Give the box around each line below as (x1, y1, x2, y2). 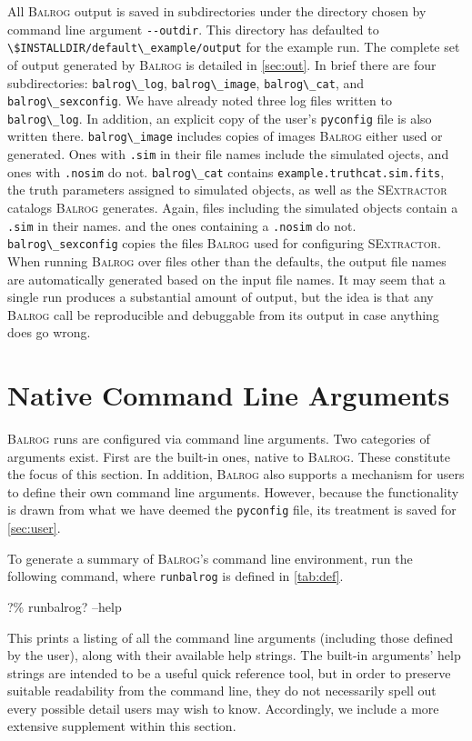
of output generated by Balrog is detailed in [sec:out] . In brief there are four (7, 55, 437, 74)
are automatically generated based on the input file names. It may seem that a (7, 269, 446, 288)
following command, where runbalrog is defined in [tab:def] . (7, 566, 344, 586)
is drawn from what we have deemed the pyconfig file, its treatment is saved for (7, 500, 457, 519)
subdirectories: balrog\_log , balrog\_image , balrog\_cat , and (7, 73, 365, 92)
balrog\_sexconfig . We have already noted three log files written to (7, 91, 392, 110)
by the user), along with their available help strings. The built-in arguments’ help (7, 646, 461, 665)
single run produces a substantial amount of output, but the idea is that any (7, 287, 434, 306)
